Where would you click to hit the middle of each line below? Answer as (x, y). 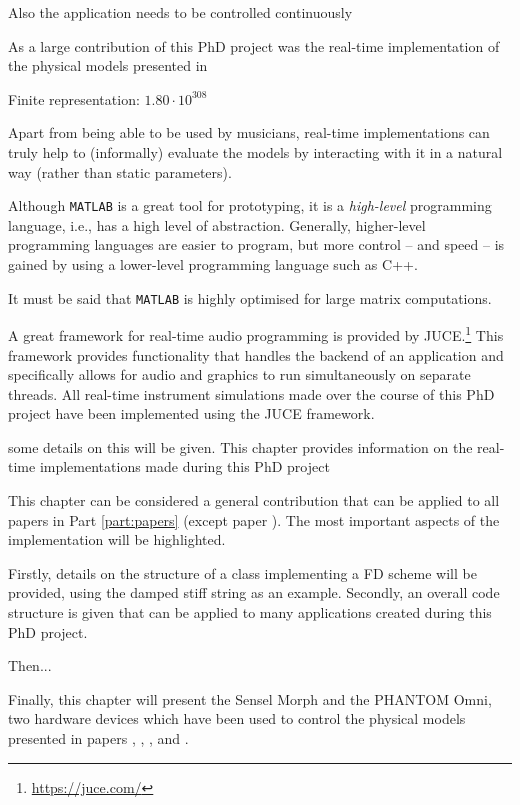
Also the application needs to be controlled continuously (180, 12)
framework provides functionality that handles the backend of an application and (256, 354)
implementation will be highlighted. (117, 539)
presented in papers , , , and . (98, 738)
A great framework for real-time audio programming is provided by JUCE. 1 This (256, 333)
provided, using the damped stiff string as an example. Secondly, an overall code (254, 592)
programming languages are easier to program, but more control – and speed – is (256, 244)
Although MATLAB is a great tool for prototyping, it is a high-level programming (250, 205)
